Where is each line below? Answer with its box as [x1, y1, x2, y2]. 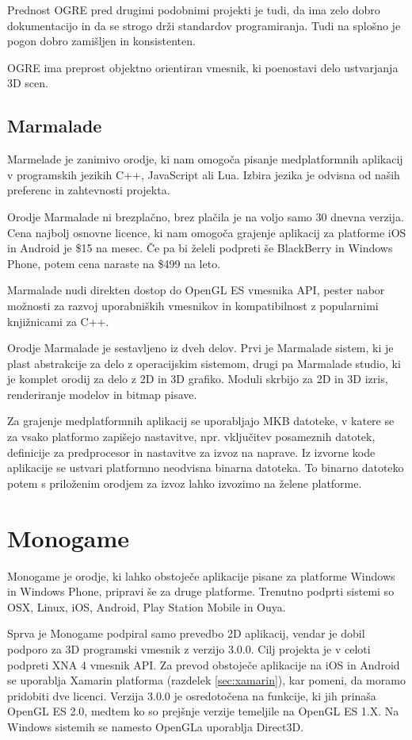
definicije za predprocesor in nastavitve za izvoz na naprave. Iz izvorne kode [7, 443, 376, 460]
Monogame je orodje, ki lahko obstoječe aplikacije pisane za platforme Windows [7, 567, 395, 584]
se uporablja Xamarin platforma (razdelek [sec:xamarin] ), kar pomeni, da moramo [7, 672, 406, 688]
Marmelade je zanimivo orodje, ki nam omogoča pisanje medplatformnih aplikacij [7, 151, 403, 167]
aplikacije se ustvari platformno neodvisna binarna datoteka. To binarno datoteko [7, 459, 404, 476]
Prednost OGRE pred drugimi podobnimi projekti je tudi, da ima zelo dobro [7, 2, 380, 17]
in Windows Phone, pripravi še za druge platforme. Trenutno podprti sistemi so [7, 583, 395, 600]
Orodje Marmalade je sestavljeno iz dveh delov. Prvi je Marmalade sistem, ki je [7, 339, 394, 356]
